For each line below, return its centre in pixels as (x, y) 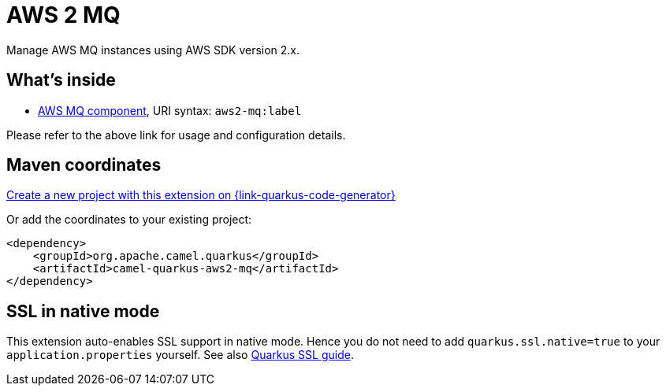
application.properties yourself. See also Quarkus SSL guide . (180, 355)
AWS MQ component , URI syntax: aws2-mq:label (170, 110)
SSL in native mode (83, 311)
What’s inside (61, 80)
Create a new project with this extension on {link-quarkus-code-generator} (201, 195)
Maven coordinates (84, 165)
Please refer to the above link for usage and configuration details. (176, 135)
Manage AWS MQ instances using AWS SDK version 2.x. (153, 50)
